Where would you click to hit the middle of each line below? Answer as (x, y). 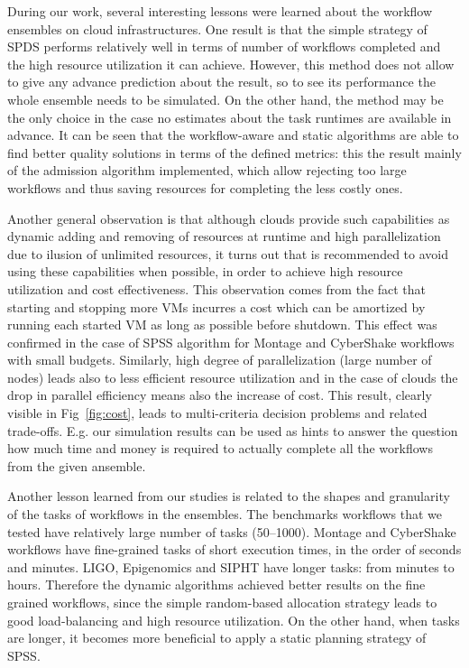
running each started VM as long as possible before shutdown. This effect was (222, 325)
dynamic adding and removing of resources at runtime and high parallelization (224, 236)
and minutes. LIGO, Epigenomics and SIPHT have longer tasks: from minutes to (231, 566)
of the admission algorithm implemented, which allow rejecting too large (207, 170)
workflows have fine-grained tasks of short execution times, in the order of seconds (234, 549)
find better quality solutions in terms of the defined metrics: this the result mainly (234, 152)
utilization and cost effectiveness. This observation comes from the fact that (217, 288)
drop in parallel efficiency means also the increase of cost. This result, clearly (220, 395)
